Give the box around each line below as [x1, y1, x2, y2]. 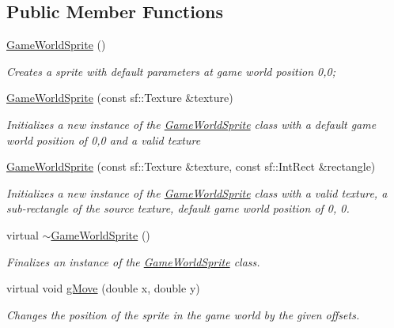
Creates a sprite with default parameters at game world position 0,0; [6, 62, 335, 79]
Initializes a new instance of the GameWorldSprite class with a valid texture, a [6, 184, 388, 201]
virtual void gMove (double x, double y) [6, 280, 200, 296]
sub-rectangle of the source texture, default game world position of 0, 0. [6, 200, 350, 217]
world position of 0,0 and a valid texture [6, 131, 201, 148]
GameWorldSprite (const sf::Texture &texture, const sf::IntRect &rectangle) [6, 158, 376, 175]
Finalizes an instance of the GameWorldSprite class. [6, 253, 260, 270]
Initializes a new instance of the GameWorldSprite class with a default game [6, 115, 377, 132]
